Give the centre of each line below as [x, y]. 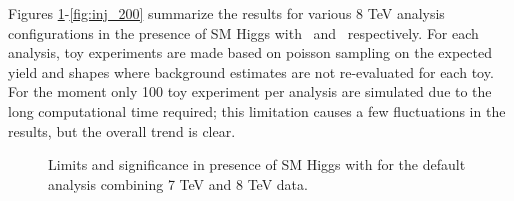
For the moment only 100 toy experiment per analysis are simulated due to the [250, 91]
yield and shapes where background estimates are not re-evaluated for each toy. [251, 71]
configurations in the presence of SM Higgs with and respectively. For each [243, 32]
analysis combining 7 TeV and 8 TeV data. [178, 183]
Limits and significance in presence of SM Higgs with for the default [257, 164]
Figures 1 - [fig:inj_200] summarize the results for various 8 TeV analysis [226, 13]
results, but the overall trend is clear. [122, 130]
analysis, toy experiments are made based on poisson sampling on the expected [250, 52]
